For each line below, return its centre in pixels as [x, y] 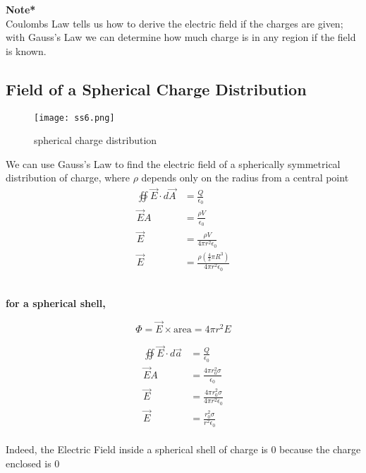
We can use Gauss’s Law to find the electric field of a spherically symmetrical [173, 163]
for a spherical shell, [56, 303]
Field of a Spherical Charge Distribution [156, 89]
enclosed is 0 [33, 463]
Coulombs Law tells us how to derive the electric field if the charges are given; [175, 23]
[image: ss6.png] [74, 118]
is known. [26, 50]
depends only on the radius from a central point [245, 178]
